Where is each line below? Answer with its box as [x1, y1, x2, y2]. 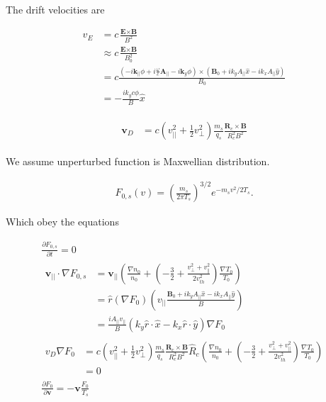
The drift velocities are [6, 2, 105, 16]
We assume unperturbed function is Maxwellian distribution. [6, 154, 270, 169]
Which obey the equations [6, 214, 119, 229]
